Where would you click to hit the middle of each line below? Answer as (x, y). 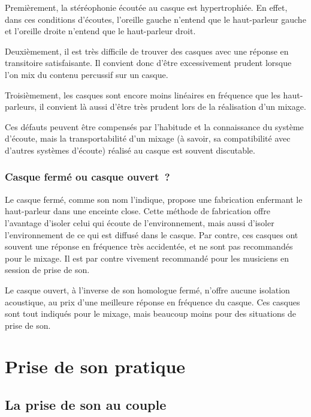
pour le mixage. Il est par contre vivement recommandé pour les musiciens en (147, 258)
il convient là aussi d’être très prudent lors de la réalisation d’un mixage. (173, 106)
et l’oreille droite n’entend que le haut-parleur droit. (100, 31)
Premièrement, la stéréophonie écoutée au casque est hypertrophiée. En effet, (146, 7)
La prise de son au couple (86, 405)
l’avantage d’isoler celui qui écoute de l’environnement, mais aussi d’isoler (140, 222)
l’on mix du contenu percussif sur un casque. (87, 74)
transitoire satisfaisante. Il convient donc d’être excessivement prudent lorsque (148, 63)
